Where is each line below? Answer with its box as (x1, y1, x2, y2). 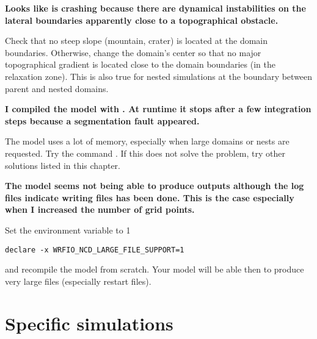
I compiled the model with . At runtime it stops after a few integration (5, 102, 312, 115)
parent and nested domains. (5, 82, 109, 95)
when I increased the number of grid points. (5, 203, 195, 216)
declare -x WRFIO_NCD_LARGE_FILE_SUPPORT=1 (5, 245, 184, 254)
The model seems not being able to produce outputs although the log (5, 179, 304, 192)
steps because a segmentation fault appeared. (5, 114, 200, 127)
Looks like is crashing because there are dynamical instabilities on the (5, 2, 306, 14)
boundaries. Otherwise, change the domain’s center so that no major (5, 46, 261, 59)
